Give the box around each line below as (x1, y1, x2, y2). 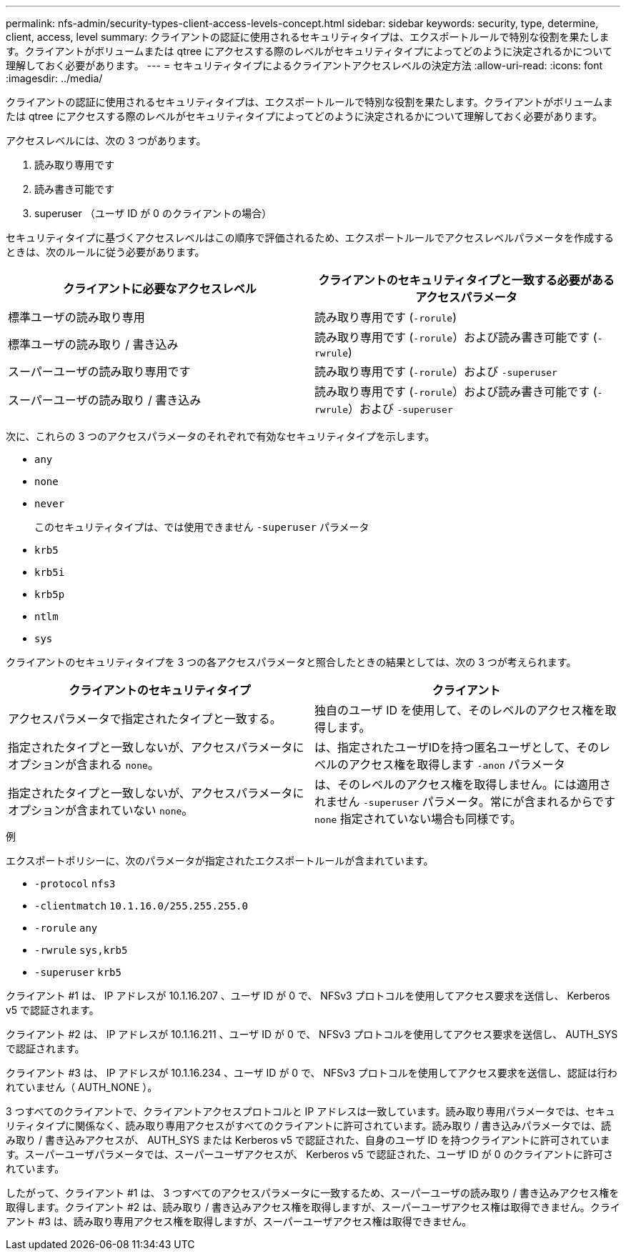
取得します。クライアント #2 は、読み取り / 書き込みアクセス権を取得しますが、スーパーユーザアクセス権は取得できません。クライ (6, 1201, 620, 1213)
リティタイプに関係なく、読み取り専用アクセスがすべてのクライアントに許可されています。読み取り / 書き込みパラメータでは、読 (6, 1120, 612, 1132)
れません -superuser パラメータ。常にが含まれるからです (314, 794, 616, 809)
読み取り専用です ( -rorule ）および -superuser (314, 364, 557, 379)
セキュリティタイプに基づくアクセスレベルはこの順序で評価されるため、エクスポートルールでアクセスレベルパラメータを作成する (6, 231, 614, 244)
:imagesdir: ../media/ (6, 72, 103, 84)
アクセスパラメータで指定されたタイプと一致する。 (8, 712, 282, 726)
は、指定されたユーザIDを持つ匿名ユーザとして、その (314, 740, 599, 754)
